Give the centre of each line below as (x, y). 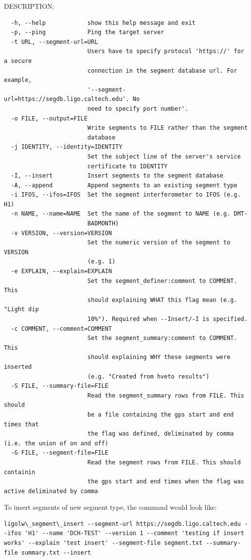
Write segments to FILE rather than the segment (168, 128)
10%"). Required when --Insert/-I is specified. (168, 319)
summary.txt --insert (56, 552)
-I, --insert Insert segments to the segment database (117, 176)
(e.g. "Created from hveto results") (148, 376)
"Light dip (21, 310)
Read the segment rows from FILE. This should (164, 462)
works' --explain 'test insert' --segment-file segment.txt (103, 543)
